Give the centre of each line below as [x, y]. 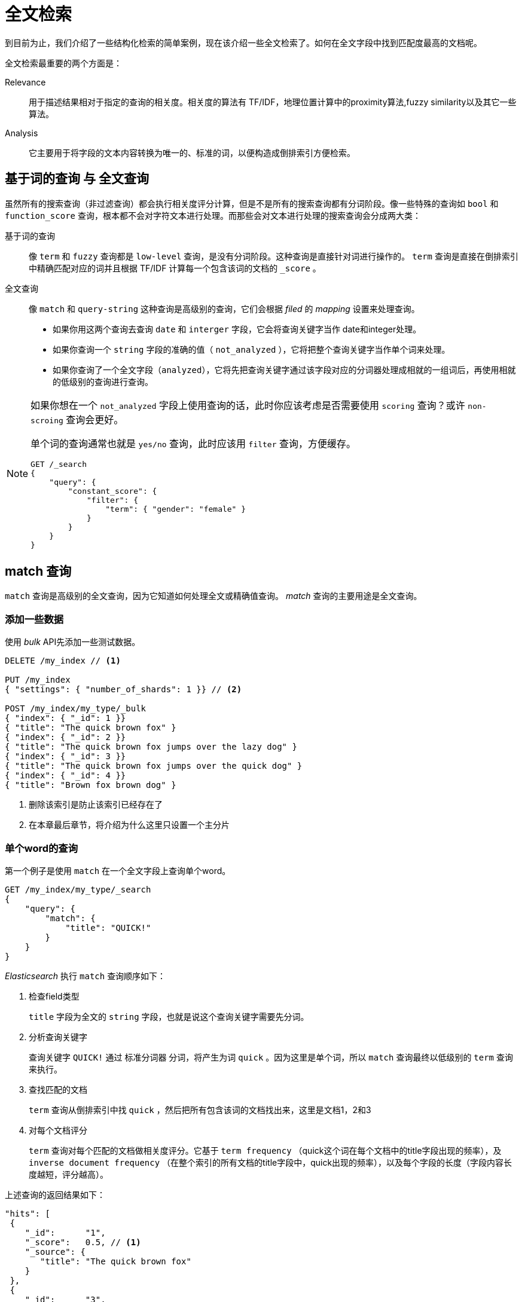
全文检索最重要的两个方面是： [63, 63]
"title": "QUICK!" [108, 927]
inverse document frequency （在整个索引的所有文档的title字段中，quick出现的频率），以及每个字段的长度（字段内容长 [271, 1162]
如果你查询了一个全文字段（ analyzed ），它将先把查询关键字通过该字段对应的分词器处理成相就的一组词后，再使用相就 [284, 369]
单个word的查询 [42, 848]
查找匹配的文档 [58, 1089]
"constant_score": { [112, 491]
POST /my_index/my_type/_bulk [76, 709]
